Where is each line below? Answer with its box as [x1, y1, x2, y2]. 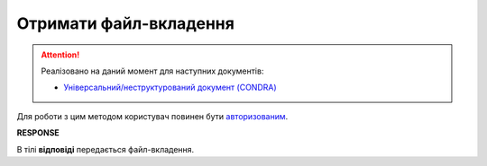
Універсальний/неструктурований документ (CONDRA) [63, 82, 277, 93]
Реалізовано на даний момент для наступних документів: [41, 66, 264, 76]
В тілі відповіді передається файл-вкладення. [16, 144, 195, 154]
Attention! [41, 49, 80, 60]
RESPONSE [16, 127, 60, 138]
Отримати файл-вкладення [16, 13, 234, 33]
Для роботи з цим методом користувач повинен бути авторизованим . [16, 110, 289, 121]
